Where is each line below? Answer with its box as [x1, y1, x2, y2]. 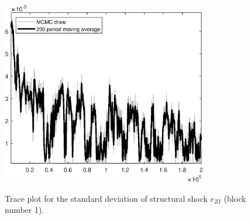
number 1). [5, 204, 44, 216]
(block [224, 192, 246, 204]
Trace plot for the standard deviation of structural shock [5, 192, 208, 204]
